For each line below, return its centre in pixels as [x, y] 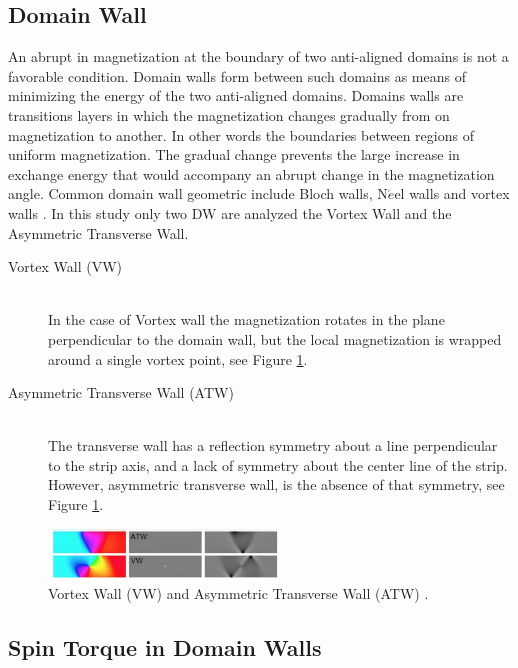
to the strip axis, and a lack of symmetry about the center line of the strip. [278, 464]
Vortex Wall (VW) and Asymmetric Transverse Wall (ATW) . [238, 593]
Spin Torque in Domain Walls [165, 647]
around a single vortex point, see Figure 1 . [178, 358]
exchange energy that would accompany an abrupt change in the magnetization [251, 173]
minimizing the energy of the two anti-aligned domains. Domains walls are [236, 95]
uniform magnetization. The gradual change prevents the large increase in [234, 154]
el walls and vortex [452, 193]
